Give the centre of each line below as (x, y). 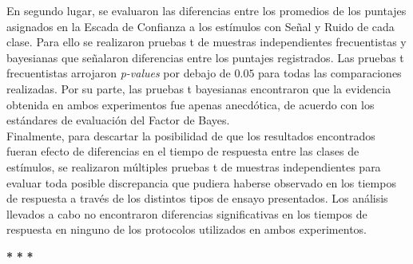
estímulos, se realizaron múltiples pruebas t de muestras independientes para (194, 166)
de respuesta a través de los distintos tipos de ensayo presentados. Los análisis (197, 198)
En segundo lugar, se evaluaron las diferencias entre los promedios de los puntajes (206, 10)
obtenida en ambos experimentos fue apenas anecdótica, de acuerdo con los (191, 104)
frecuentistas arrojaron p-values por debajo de (119, 73)
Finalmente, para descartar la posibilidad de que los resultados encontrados (191, 135)
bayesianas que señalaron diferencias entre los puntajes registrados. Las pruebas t (205, 57)
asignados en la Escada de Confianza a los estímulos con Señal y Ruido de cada (201, 26)
